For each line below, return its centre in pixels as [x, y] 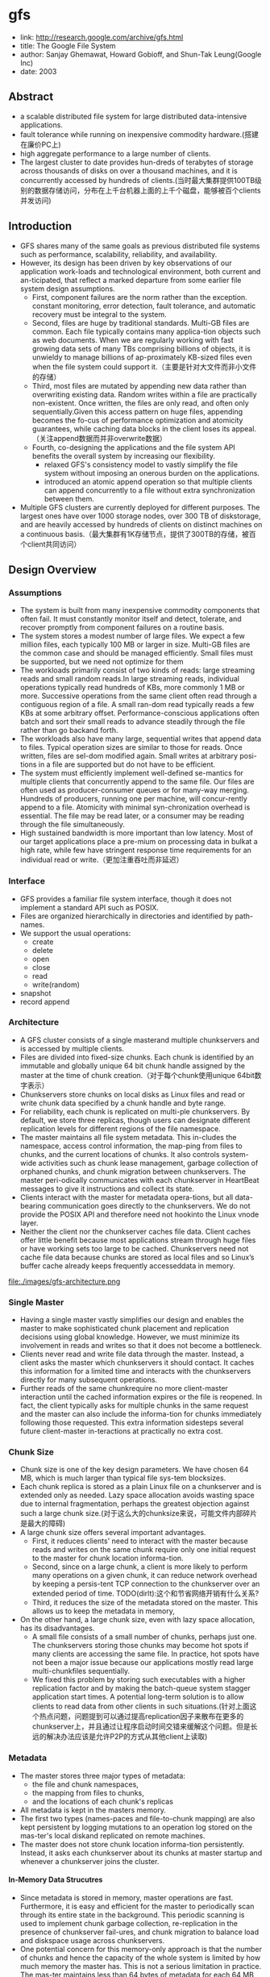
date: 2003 [38, 71]
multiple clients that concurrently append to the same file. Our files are [137, 782]
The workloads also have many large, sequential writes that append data [141, 739]
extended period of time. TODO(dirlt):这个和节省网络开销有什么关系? [145, 1593]
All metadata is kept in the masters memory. [93, 1810]
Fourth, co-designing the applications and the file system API [133, 447]
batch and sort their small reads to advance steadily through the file [133, 722]
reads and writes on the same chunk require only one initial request [144, 1550]
